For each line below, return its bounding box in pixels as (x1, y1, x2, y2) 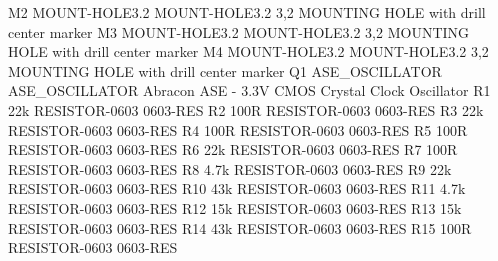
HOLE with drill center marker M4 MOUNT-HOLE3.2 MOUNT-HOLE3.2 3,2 (8, 41, 489, 62)
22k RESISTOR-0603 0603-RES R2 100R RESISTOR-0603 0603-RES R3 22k (8, 99, 484, 120)
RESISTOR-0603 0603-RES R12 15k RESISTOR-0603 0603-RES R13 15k (8, 197, 462, 218)
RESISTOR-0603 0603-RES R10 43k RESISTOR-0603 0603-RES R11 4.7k (8, 178, 466, 199)
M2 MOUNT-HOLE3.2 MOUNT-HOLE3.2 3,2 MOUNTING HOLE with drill (8, 2, 486, 22)
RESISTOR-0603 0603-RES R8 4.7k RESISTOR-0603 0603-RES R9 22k (8, 158, 452, 179)
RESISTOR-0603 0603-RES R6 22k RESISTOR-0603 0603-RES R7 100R (8, 139, 458, 160)
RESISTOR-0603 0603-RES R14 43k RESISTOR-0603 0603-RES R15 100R (8, 217, 472, 238)
